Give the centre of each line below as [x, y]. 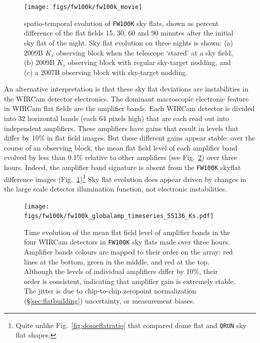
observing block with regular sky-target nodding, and [149, 62]
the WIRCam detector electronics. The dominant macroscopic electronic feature [126, 98]
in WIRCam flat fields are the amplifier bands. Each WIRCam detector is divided [129, 108]
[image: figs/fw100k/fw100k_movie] [83, 7]
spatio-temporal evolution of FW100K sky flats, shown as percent [121, 23]
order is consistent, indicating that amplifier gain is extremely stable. [130, 281]
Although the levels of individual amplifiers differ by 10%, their [121, 271]
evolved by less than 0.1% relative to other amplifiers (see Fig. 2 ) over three [121, 157]
